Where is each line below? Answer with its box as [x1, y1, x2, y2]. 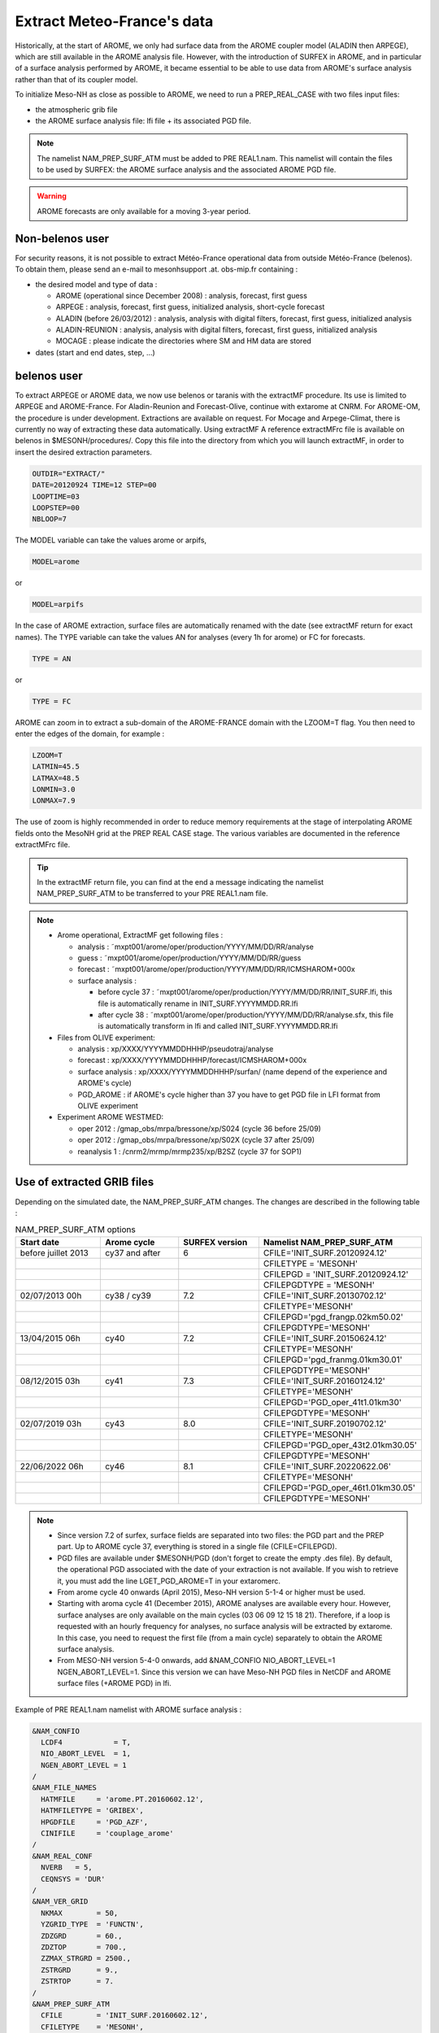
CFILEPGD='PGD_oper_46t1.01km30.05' [263, 1482, 416, 1493]
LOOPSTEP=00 [32, 503, 80, 512]
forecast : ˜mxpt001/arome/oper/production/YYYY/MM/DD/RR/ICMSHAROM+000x [77, 964, 355, 974]
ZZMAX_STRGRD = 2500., [41, 1954, 132, 1963]
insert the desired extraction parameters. [15, 447, 152, 457]
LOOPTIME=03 [32, 492, 80, 501]
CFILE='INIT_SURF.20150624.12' [263, 1332, 387, 1343]
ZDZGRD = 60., [41, 1931, 123, 1940]
